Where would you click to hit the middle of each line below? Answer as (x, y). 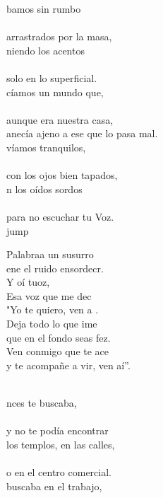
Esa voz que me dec (49, 295)
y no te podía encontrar (58, 430)
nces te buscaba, (42, 403)
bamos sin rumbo (44, 8)
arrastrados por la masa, (59, 36)
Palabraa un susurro (50, 254)
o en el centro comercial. (59, 472)
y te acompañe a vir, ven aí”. (68, 365)
